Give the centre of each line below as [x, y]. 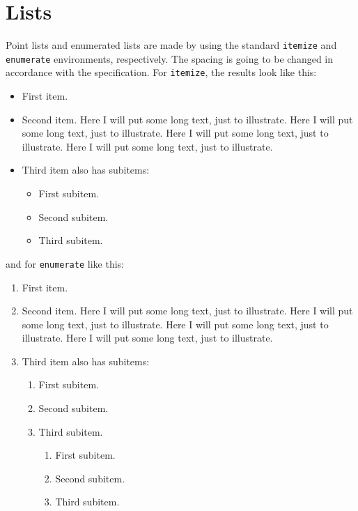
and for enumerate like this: [65, 263]
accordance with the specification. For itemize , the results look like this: [161, 72]
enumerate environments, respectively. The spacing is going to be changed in [170, 58]
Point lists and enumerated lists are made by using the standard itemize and [171, 45]
